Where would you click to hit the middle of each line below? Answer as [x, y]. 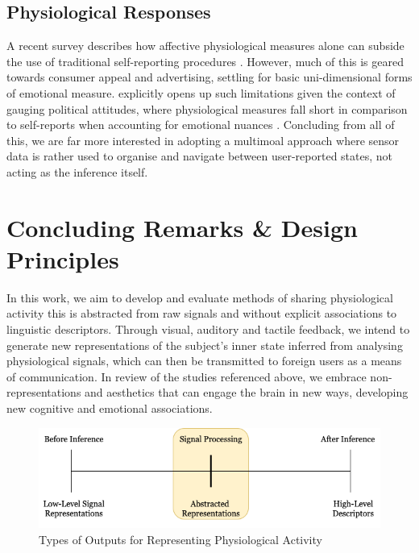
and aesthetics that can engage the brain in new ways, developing [247, 392]
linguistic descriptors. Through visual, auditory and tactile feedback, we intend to [208, 329]
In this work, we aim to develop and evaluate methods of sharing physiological [200, 297]
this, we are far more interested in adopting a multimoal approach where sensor [203, 140]
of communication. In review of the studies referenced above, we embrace [187, 376]
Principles [63, 258]
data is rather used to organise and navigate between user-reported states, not [200, 156]
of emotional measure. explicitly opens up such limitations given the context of [201, 92]
